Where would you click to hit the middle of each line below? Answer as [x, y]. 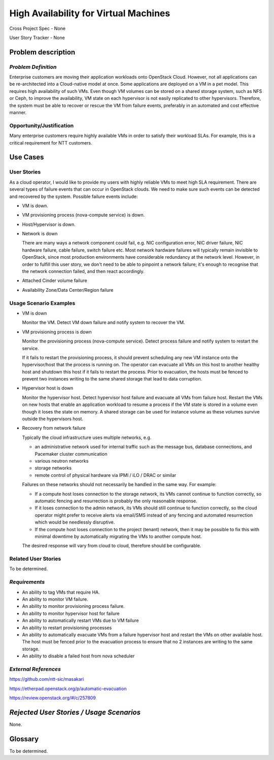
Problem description [42, 52]
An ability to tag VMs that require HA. [61, 592]
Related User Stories [35, 559]
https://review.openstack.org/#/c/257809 [53, 698]
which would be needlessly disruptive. [75, 522]
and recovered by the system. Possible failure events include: [74, 196]
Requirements [27, 582]
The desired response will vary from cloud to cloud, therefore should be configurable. [112, 546]
